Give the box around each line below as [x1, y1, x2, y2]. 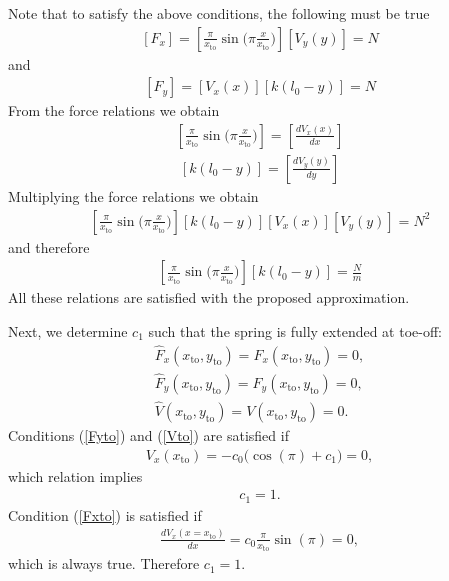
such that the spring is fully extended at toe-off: [148, 320, 442, 341]
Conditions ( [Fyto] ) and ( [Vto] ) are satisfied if [8, 425, 289, 446]
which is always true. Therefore [8, 553, 200, 574]
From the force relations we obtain [8, 100, 220, 121]
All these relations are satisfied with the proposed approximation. [8, 287, 410, 308]
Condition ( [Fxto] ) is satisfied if [8, 504, 202, 525]
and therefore [8, 236, 90, 257]
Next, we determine [8, 320, 128, 341]
